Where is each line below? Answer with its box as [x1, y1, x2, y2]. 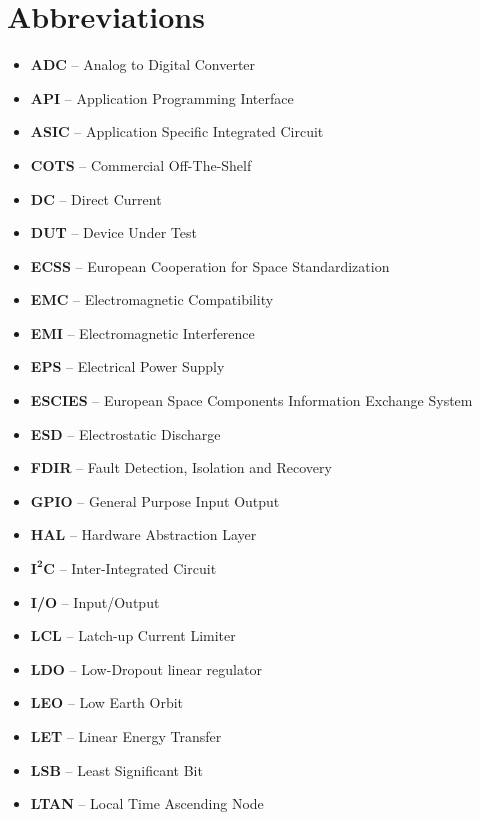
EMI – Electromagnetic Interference [30, 322, 255, 343]
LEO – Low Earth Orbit [30, 692, 184, 713]
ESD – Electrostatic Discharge [30, 423, 221, 444]
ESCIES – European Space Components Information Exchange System [30, 390, 473, 411]
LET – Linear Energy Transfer [30, 726, 222, 746]
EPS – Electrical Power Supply [30, 356, 225, 377]
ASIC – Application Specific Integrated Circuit [30, 121, 324, 142]
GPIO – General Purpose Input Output [30, 490, 280, 511]
